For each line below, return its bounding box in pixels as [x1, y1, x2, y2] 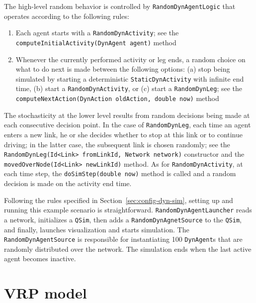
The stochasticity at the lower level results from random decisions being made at [4, 109, 250, 120]
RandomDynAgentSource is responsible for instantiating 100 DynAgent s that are [4, 234, 243, 244]
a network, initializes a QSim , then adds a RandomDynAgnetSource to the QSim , [4, 214, 242, 224]
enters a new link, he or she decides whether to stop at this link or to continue [4, 129, 243, 139]
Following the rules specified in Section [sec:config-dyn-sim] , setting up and [4, 195, 233, 205]
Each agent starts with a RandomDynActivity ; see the [15, 27, 179, 38]
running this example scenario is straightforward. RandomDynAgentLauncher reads [4, 204, 252, 215]
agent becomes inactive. [4, 253, 76, 264]
